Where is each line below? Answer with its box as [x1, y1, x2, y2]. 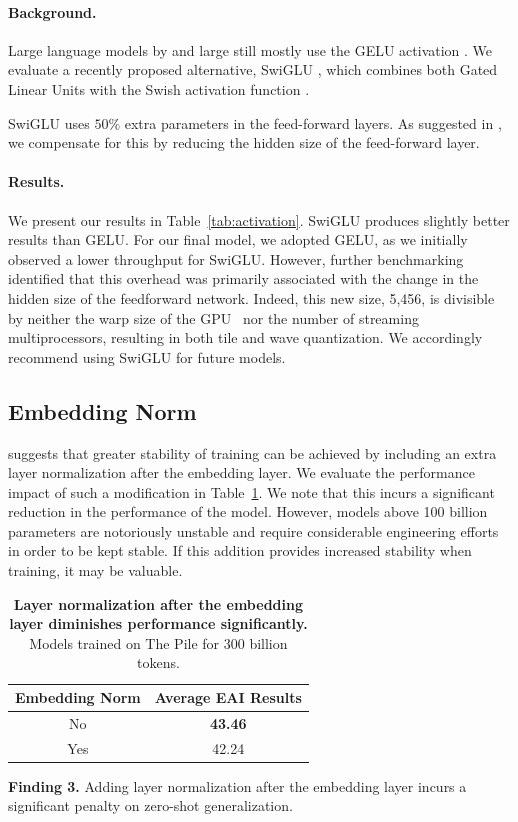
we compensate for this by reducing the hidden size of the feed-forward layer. [8, 132, 480, 153]
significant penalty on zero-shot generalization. [8, 795, 293, 816]
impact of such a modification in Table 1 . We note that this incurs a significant [8, 481, 495, 502]
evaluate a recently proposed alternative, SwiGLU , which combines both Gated [8, 59, 498, 80]
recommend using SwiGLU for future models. [8, 346, 286, 367]
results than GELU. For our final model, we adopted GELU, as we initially [8, 229, 468, 250]
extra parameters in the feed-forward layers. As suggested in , [124, 112, 502, 133]
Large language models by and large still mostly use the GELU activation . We [8, 39, 493, 60]
